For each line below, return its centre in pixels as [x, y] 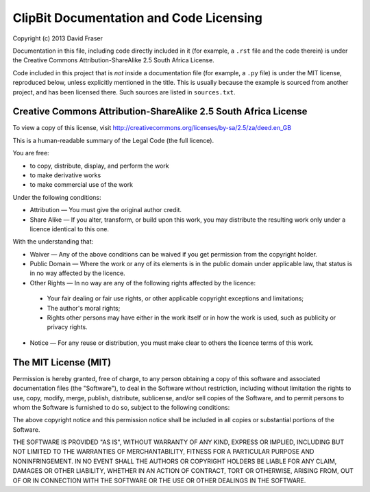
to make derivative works [65, 175]
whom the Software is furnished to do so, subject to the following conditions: [121, 407]
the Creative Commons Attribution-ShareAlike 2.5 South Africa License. [114, 60]
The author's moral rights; [84, 308]
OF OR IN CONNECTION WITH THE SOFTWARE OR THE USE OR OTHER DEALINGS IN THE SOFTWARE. [159, 480]
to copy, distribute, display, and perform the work [99, 166]
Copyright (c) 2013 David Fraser [58, 38]
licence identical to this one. [70, 229]
